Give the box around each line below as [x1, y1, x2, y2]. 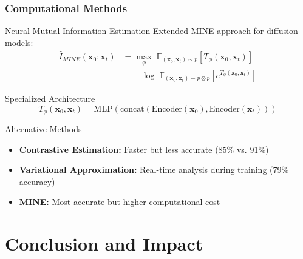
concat [120, 104, 145, 113]
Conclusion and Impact [5, 231, 203, 256]
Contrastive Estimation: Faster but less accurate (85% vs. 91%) [19, 143, 269, 155]
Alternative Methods [5, 122, 82, 135]
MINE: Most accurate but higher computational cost [19, 195, 220, 208]
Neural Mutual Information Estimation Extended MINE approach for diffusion [5, 24, 298, 37]
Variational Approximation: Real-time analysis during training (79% [19, 163, 289, 176]
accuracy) [19, 175, 55, 187]
